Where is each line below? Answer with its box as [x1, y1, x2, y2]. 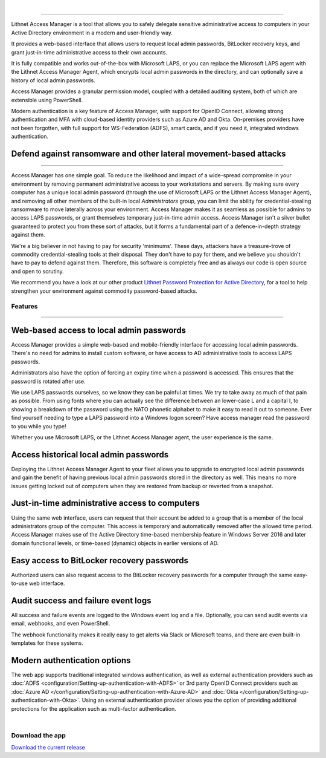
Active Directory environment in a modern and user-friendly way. [11, 29, 173, 36]
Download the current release [11, 744, 86, 751]
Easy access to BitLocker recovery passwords [11, 555, 189, 566]
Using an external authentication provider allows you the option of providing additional [81, 696, 297, 704]
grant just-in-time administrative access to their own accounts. [11, 48, 167, 56]
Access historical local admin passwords [11, 449, 169, 460]
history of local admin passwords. [11, 76, 96, 84]
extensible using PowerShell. [11, 96, 83, 103]
